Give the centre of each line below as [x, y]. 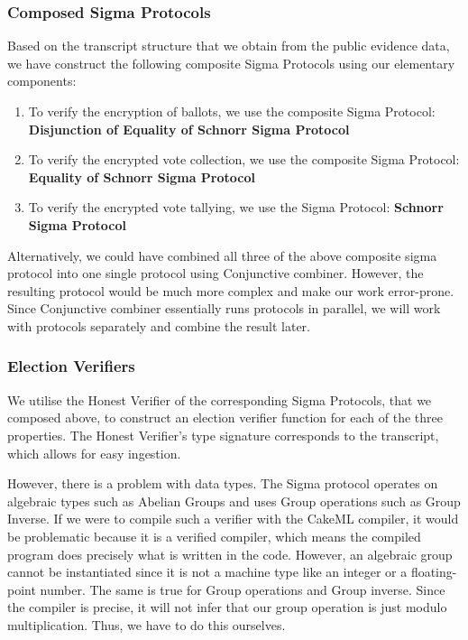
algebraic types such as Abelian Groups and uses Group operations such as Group [234, 501]
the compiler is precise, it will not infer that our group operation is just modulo [227, 607]
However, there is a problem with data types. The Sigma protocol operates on [223, 483]
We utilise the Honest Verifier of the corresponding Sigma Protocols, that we [220, 399]
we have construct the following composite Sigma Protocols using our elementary [231, 63]
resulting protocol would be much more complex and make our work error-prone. [231, 290]
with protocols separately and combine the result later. [159, 325]
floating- [434, 572]
